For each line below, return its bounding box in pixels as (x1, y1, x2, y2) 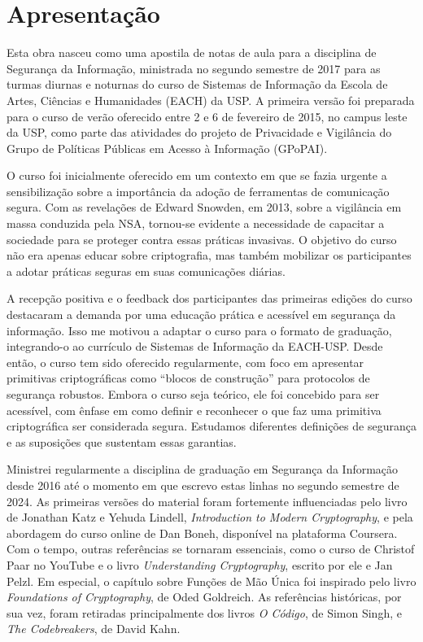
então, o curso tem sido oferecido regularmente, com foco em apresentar (7, 353, 364, 370)
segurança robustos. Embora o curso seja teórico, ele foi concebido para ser (7, 386, 380, 402)
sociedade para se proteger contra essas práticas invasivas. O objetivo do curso (7, 230, 397, 247)
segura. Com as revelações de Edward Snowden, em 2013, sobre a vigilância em (7, 199, 402, 216)
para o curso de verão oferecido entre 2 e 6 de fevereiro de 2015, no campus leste (7, 107, 408, 124)
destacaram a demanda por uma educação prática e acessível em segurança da (7, 306, 396, 323)
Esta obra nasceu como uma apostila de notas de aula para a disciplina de (7, 44, 377, 61)
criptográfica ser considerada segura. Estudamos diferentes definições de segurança (7, 417, 416, 435)
